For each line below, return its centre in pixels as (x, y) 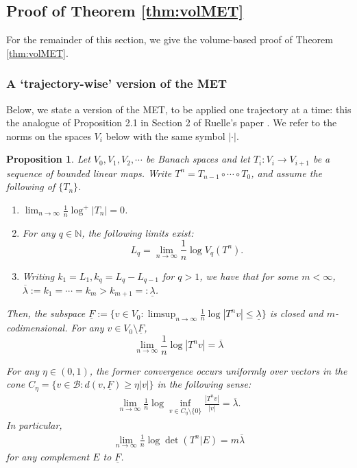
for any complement (48, 456)
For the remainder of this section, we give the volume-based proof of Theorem (170, 39)
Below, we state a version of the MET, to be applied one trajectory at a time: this (179, 109)
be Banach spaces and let (198, 159)
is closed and (296, 313)
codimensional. (37, 328)
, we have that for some (249, 276)
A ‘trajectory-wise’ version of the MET (117, 83)
